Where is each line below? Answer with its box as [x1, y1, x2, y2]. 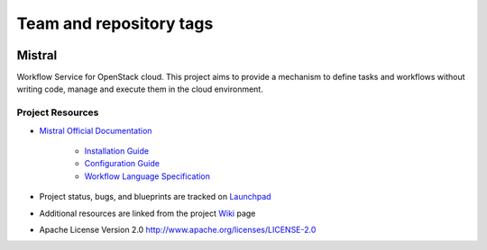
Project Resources [16, 106, 99, 119]
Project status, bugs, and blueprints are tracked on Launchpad [39, 192, 271, 202]
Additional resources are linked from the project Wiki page [39, 208, 256, 219]
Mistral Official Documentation [39, 125, 152, 136]
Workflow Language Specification [84, 171, 211, 182]
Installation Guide [84, 145, 149, 156]
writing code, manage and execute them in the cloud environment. [16, 84, 263, 94]
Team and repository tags [16, 13, 214, 33]
